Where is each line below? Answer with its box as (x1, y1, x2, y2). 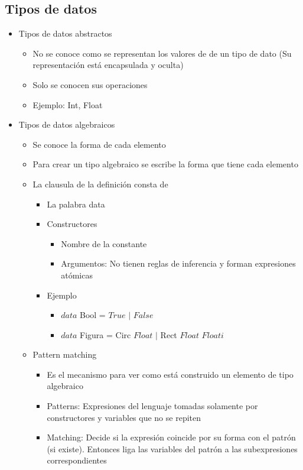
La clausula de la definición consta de (32, 177, 168, 190)
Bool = (80, 309, 106, 321)
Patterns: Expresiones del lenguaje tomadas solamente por (47, 400, 258, 412)
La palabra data (47, 197, 105, 210)
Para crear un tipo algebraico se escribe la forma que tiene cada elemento (32, 158, 298, 170)
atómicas (61, 268, 93, 281)
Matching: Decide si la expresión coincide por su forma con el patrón (47, 431, 296, 443)
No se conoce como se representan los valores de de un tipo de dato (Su (32, 47, 292, 59)
